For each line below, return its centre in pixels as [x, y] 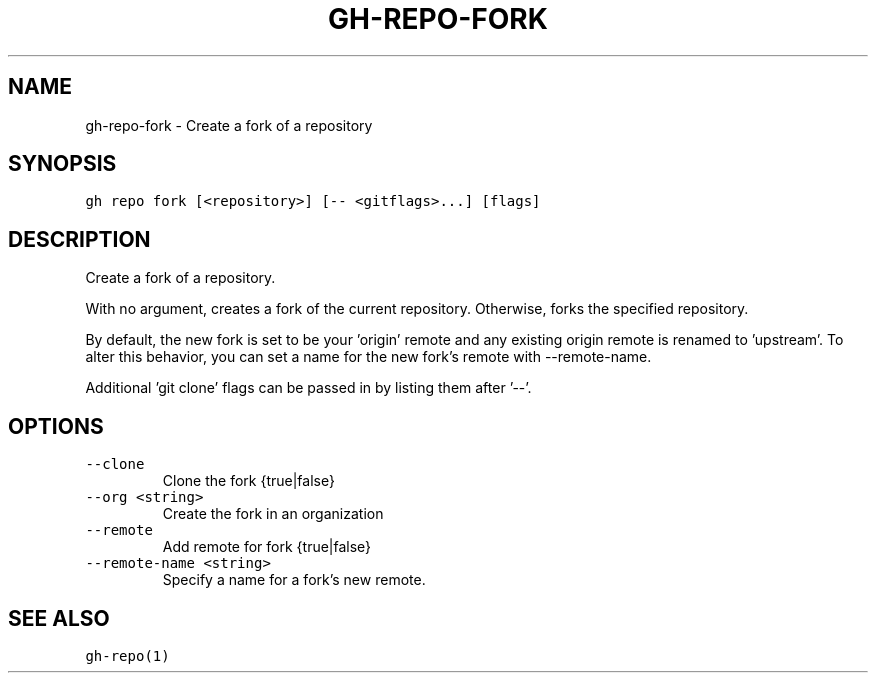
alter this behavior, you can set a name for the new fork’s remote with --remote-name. [368, 357]
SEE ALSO [59, 618]
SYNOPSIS [62, 164]
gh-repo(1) [127, 655]
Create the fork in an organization [273, 514]
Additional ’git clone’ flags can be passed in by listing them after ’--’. [308, 388]
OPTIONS [56, 426]
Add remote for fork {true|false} [267, 547]
